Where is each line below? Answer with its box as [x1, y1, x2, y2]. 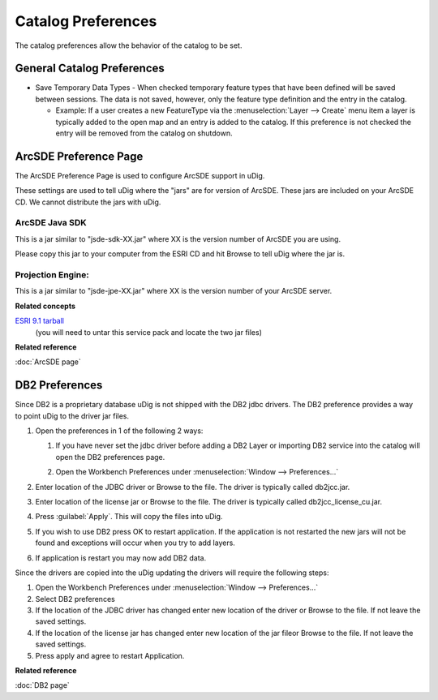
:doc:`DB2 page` [15, 681, 71, 690]
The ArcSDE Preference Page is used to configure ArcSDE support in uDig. [15, 170, 265, 180]
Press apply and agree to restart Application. [35, 651, 185, 660]
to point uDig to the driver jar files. [15, 410, 130, 421]
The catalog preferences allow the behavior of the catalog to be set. [15, 41, 243, 50]
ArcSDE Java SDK [15, 217, 87, 229]
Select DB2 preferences [35, 594, 115, 603]
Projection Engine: [15, 269, 89, 280]
